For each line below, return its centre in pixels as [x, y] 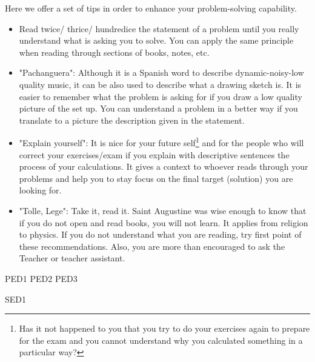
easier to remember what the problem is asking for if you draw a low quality [161, 96]
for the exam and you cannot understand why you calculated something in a [161, 340]
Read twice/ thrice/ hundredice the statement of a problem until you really [159, 28]
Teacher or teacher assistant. [72, 258]
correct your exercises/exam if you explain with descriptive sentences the [154, 154]
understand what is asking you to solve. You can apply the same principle [156, 40]
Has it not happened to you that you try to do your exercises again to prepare [164, 328]
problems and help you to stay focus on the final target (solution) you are [156, 178]
